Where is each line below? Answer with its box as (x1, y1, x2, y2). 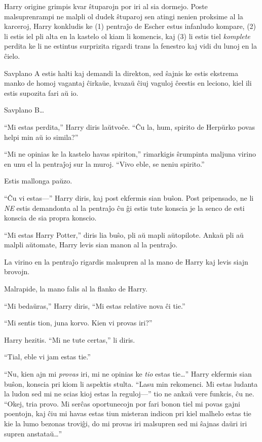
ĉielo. (4, 50, 20, 61)
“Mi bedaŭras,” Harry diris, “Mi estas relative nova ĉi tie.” (4, 300, 185, 311)
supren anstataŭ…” (4, 428, 62, 438)
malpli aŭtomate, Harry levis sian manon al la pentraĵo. (4, 239, 178, 250)
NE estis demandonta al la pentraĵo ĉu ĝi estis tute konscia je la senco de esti (4, 202, 245, 213)
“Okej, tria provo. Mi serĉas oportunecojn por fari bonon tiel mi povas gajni (4, 398, 241, 409)
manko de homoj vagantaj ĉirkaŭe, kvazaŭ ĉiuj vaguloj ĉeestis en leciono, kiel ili (4, 78, 252, 88)
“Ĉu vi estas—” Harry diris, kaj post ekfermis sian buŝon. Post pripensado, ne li (4, 192, 254, 203)
